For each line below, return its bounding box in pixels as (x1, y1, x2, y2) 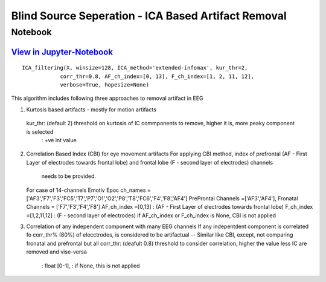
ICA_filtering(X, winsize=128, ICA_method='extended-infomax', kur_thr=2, (22, 64, 248, 71)
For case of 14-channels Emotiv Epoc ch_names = (26, 186, 151, 194)
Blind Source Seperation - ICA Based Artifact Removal (11, 9, 287, 22)
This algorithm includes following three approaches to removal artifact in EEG (11, 94, 203, 102)
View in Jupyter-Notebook (11, 47, 113, 57)
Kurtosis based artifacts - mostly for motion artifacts (26, 106, 157, 113)
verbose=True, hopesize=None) (60, 82, 150, 88)
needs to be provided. (41, 172, 97, 180)
